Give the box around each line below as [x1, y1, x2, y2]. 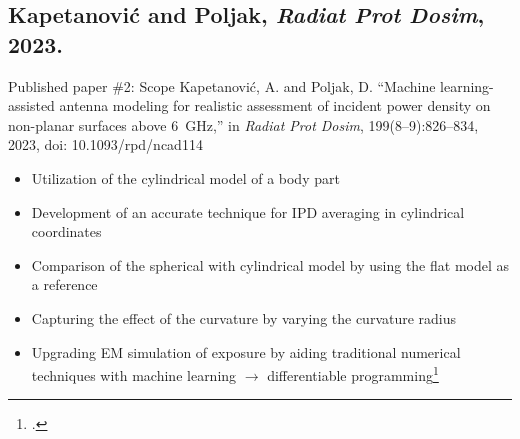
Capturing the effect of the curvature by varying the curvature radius [31, 307, 457, 328]
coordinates [31, 221, 102, 242]
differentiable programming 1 [267, 362, 439, 385]
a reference [31, 274, 98, 295]
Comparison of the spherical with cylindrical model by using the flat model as [31, 254, 510, 275]
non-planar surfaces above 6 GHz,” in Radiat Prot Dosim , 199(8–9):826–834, [8, 114, 479, 135]
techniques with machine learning [31, 364, 237, 385]
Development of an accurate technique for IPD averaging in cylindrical [31, 201, 465, 222]
